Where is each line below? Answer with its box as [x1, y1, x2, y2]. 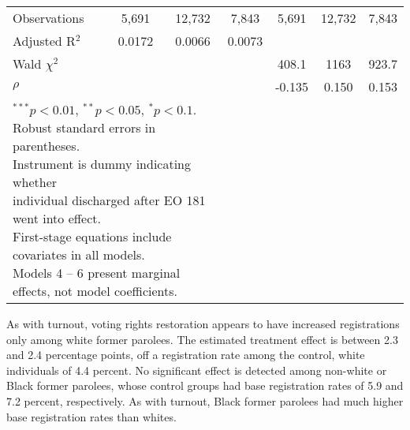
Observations [13, 9, 84, 27]
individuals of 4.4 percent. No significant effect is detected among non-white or [6, 361, 387, 378]
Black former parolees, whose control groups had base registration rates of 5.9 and [6, 377, 404, 394]
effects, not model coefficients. [13, 282, 178, 300]
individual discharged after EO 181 [13, 191, 206, 209]
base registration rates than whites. [6, 408, 177, 424]
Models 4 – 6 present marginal [13, 264, 181, 282]
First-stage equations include [13, 227, 172, 245]
